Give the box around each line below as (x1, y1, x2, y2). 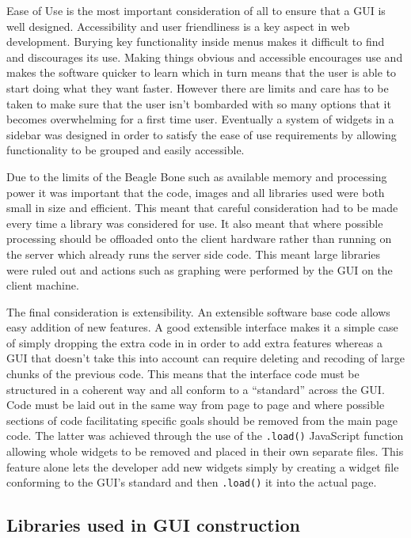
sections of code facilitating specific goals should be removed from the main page (6, 411, 398, 428)
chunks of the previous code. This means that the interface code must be (6, 366, 360, 382)
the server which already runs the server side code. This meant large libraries (6, 245, 381, 262)
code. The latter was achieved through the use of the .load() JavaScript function (6, 427, 404, 444)
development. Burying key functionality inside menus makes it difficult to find (6, 33, 385, 50)
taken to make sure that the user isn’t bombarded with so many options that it (6, 95, 391, 112)
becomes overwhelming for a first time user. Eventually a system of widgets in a (6, 111, 394, 127)
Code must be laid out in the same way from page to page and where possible (6, 396, 385, 413)
